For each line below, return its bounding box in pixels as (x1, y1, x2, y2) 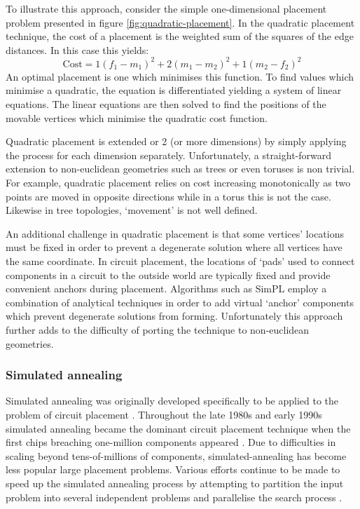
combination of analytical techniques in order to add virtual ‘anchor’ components (6, 294, 354, 309)
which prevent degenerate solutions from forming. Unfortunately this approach (6, 308, 343, 323)
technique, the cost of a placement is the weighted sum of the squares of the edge (6, 29, 354, 43)
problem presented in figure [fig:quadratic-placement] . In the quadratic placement (6, 15, 355, 29)
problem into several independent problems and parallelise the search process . (6, 489, 342, 504)
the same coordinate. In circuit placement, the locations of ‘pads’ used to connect (6, 254, 355, 268)
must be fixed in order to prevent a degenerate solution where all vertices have (6, 240, 342, 254)
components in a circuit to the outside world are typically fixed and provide (6, 267, 331, 282)
